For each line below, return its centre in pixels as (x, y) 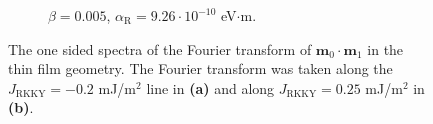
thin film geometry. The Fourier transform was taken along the (200, 68)
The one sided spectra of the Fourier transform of (160, 48)
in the (385, 48)
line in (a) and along (210, 87)
